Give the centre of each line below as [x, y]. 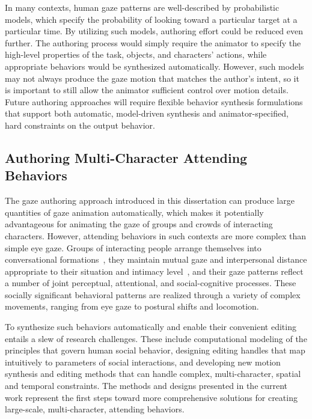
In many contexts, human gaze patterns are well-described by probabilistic [142, 7]
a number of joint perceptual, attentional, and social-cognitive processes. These [151, 283]
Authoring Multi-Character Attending [126, 157]
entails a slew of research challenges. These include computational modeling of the [156, 338]
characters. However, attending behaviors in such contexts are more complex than [156, 235]
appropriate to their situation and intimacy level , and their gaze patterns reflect [154, 271]
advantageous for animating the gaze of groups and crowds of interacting [139, 224]
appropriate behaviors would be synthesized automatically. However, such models [154, 66]
